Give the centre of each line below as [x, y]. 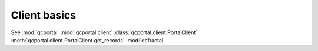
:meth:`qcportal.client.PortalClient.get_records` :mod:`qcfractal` [88, 40]
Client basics [44, 15]
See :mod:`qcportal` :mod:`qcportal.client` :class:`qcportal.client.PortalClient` [104, 32]
